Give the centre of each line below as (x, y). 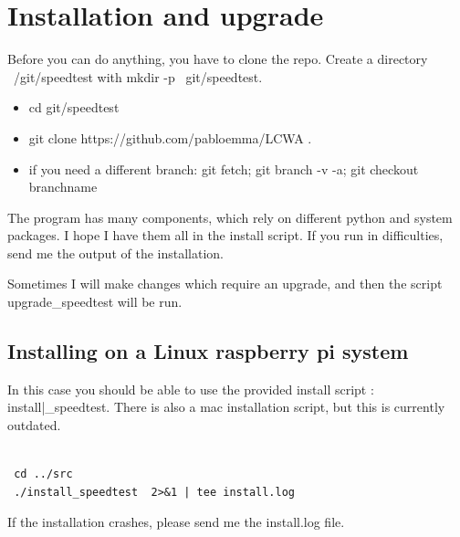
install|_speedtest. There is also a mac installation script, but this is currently (226, 407)
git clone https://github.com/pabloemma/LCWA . (170, 137)
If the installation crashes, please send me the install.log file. (176, 522)
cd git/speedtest (74, 107)
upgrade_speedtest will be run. (95, 302)
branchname (63, 187)
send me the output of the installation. (116, 253)
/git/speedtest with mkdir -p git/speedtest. (138, 76)
